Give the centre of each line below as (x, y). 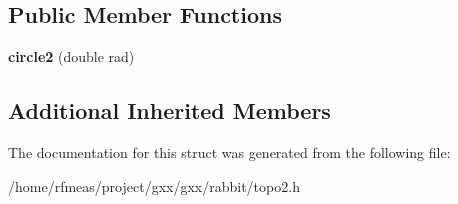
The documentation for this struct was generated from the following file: (229, 152)
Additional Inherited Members (169, 110)
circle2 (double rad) (71, 56)
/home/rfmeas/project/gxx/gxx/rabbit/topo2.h (154, 185)
